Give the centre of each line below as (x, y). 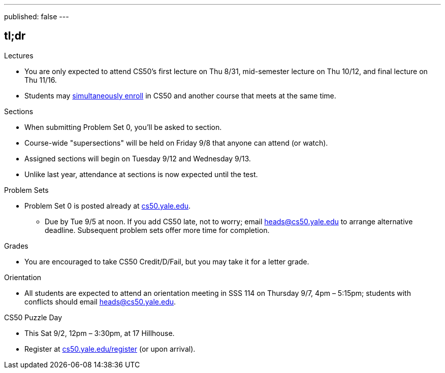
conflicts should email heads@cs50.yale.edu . (100, 301)
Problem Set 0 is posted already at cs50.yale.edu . (108, 206)
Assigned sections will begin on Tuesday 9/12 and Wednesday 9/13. (138, 158)
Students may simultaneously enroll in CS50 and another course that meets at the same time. (180, 95)
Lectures (19, 55)
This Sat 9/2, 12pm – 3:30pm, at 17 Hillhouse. (100, 333)
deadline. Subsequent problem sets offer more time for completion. (157, 230)
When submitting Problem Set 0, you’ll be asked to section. (123, 127)
